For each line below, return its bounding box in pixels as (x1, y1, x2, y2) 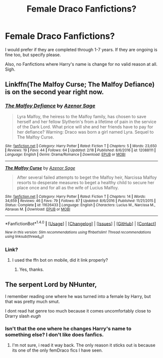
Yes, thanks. (19, 266, 44, 272)
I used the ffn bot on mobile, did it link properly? (12, 257, 108, 263)
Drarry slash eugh (5, 313, 41, 319)
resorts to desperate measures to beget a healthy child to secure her (16, 179, 155, 185)
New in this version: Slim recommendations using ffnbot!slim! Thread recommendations (5, 230, 151, 235)
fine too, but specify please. (5, 52, 61, 58)
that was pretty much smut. (5, 298, 60, 304)
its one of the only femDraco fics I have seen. (12, 347, 103, 353)
